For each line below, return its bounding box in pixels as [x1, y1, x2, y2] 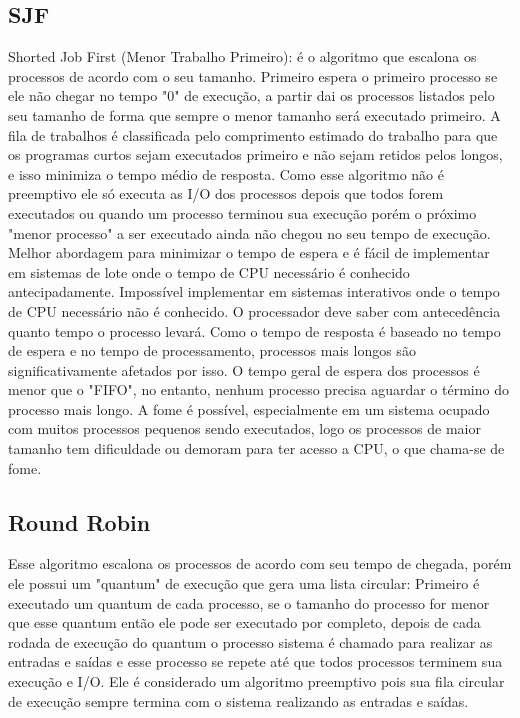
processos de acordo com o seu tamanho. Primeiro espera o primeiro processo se [8, 65, 498, 86]
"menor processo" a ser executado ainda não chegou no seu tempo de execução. [8, 222, 491, 243]
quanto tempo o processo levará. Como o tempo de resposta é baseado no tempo [8, 320, 501, 341]
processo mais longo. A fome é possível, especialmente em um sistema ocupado [8, 398, 490, 419]
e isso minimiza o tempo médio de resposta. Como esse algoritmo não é [8, 163, 445, 184]
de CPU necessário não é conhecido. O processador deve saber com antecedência [8, 300, 501, 321]
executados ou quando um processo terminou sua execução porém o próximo [8, 202, 477, 223]
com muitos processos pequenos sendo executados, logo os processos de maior [8, 418, 481, 439]
